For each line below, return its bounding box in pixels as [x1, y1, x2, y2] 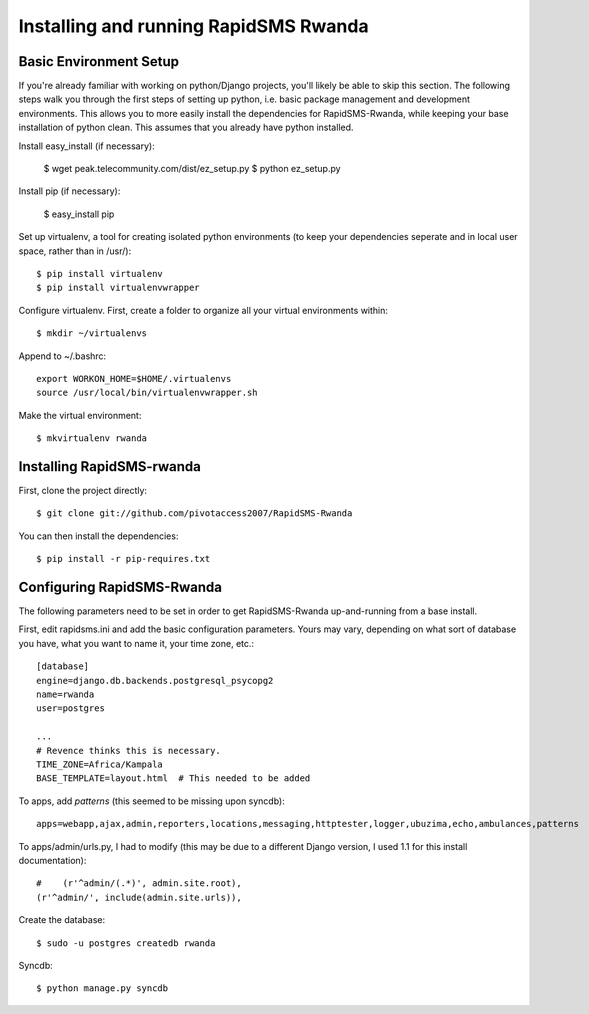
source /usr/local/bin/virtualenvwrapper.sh [36, 387, 259, 399]
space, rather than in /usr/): [18, 245, 132, 257]
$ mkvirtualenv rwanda [36, 433, 148, 444]
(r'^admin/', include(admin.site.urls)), [36, 891, 242, 903]
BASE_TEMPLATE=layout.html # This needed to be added [36, 773, 311, 784]
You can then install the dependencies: [18, 530, 179, 542]
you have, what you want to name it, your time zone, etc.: [18, 637, 255, 649]
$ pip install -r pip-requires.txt [36, 553, 211, 565]
